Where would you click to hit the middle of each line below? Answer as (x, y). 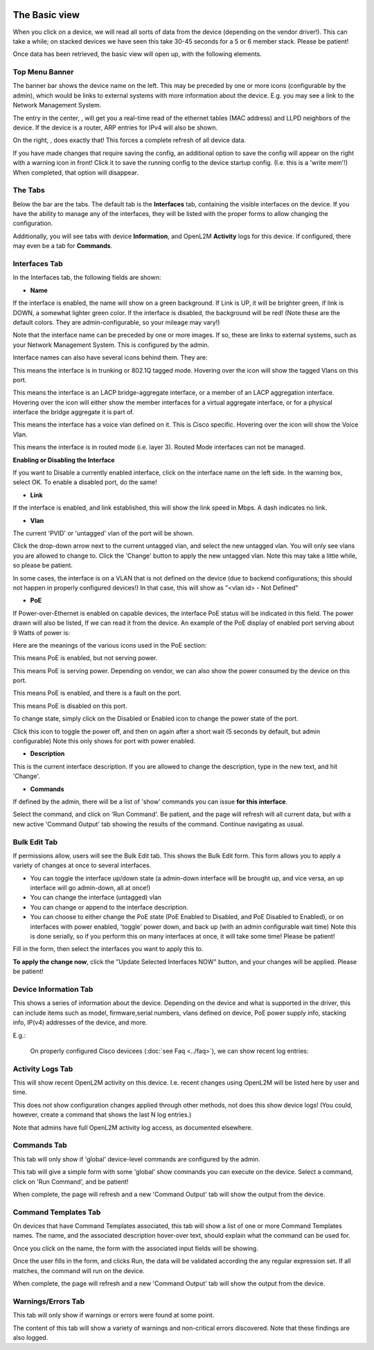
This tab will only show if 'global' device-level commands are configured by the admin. (136, 1159)
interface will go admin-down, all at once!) (90, 888)
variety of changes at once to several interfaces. (82, 865)
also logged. (30, 1338)
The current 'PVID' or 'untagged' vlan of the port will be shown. (103, 533)
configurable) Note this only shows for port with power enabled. (104, 741)
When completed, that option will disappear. (75, 172)
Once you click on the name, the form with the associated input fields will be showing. (136, 1248)
